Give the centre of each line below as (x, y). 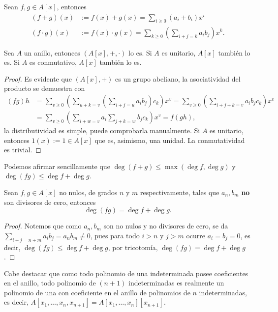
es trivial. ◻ (23, 150)
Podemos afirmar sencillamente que (57, 166)
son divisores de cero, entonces (50, 202)
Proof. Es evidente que (38, 78)
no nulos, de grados (88, 192)
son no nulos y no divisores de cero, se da (166, 226)
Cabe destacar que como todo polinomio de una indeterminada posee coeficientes (126, 273)
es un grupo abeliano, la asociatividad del (178, 78)
